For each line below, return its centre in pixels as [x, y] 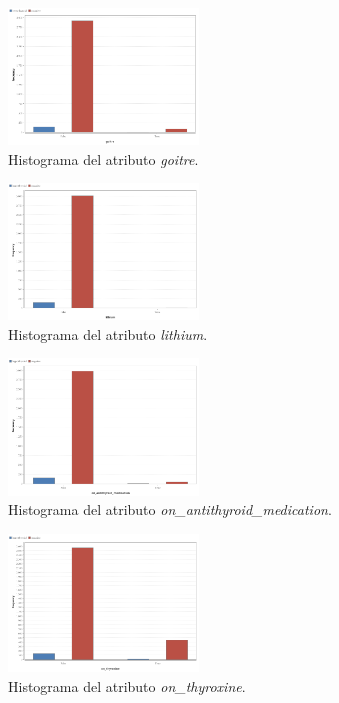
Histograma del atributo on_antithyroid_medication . [170, 509]
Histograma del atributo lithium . [108, 333]
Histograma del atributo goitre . [103, 158]
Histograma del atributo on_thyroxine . [127, 686]
